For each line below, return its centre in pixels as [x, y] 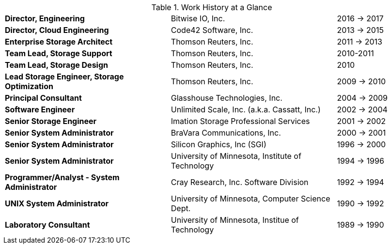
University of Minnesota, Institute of [236, 156]
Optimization [29, 86]
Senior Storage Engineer [51, 121]
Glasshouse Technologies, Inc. [227, 98]
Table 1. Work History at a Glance [212, 7]
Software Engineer [40, 109]
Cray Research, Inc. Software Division [240, 182]
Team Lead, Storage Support [59, 53]
